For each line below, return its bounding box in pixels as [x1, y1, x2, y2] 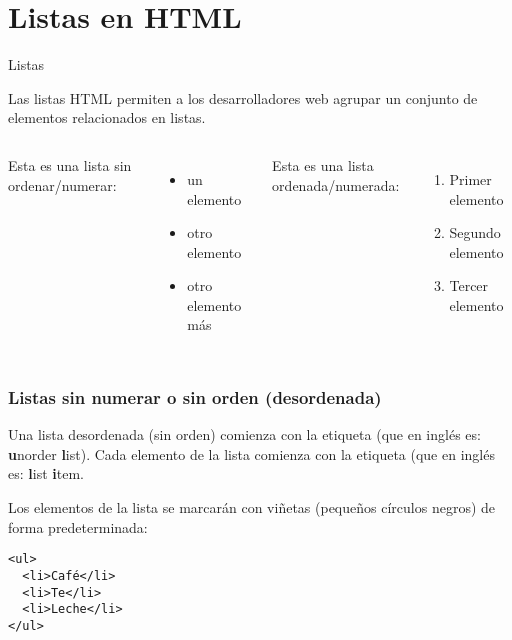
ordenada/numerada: [272, 174, 400, 195]
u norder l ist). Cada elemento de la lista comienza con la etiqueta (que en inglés [8, 443, 495, 464]
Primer [449, 168, 492, 189]
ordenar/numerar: [8, 174, 117, 195]
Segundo [449, 222, 501, 243]
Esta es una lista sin [8, 154, 132, 175]
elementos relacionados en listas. [8, 107, 206, 128]
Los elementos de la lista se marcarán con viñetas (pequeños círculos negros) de [8, 497, 496, 518]
